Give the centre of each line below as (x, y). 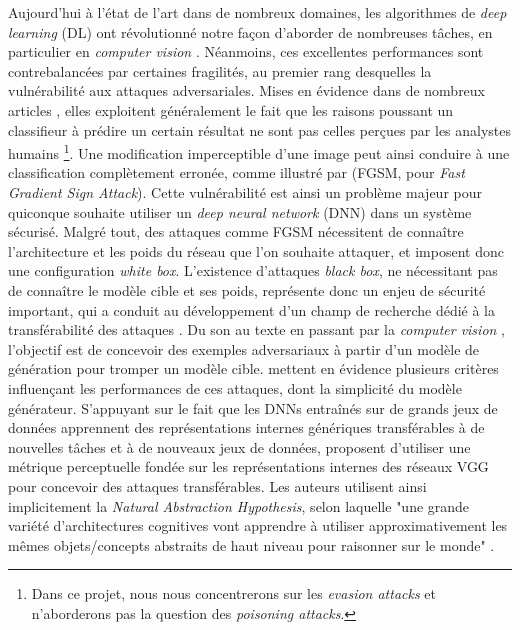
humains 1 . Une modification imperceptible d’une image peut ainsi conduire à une (259, 151)
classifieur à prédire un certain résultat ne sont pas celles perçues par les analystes (260, 129)
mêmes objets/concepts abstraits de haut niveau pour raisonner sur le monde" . (251, 544)
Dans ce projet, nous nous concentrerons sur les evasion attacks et (234, 593)
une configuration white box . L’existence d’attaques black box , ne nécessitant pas (253, 270)
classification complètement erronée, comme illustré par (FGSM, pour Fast (236, 172)
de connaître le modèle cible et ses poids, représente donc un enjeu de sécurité (247, 289)
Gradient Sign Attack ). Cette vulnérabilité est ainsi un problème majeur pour (245, 192)
